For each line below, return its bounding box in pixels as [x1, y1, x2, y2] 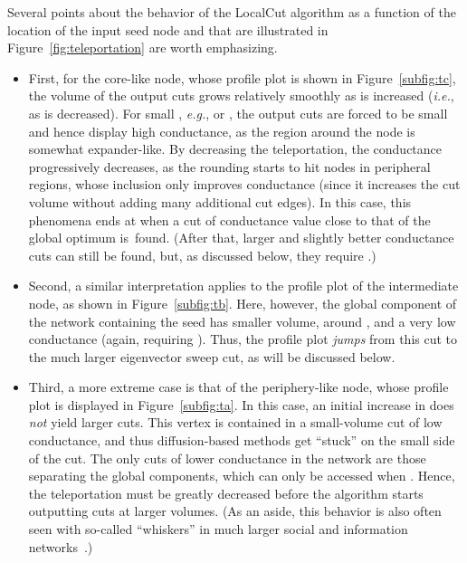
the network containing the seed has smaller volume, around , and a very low [28, 311, 456, 330]
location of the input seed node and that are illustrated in [7, 20, 329, 39]
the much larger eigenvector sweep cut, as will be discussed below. [28, 347, 396, 366]
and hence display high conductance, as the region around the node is [28, 121, 415, 140]
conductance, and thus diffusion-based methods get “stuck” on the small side [28, 431, 455, 450]
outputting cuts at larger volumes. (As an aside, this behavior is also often [28, 501, 442, 520]
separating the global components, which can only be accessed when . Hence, [28, 466, 455, 485]
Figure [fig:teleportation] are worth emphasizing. [7, 38, 278, 57]
